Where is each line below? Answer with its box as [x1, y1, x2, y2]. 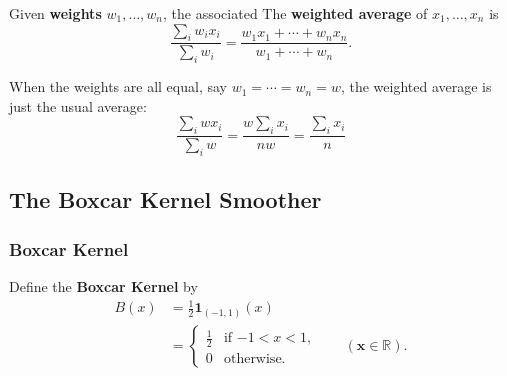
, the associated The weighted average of [163, 3, 428, 23]
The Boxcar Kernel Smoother [9, 184, 322, 215]
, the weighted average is [340, 76, 492, 97]
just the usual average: [9, 95, 147, 116]
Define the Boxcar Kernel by [9, 276, 198, 297]
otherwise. [223, 351, 286, 366]
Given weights [9, 3, 102, 23]
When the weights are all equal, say [9, 76, 227, 97]
